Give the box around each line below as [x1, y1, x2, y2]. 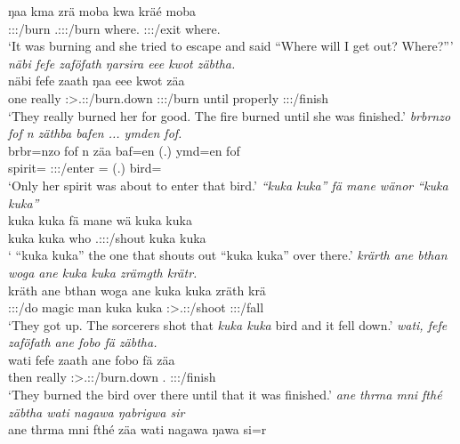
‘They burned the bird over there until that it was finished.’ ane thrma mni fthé [8, 385, 442, 404]
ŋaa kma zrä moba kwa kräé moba [8, 2, 196, 20]
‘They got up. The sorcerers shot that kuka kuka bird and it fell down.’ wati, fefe [8, 315, 448, 334]
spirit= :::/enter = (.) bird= [8, 158, 162, 177]
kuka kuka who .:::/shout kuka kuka [8, 228, 206, 246]
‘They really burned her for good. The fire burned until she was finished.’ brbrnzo [8, 106, 451, 125]
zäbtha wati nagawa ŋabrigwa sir [8, 402, 185, 421]
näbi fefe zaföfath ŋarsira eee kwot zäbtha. [8, 53, 236, 72]
